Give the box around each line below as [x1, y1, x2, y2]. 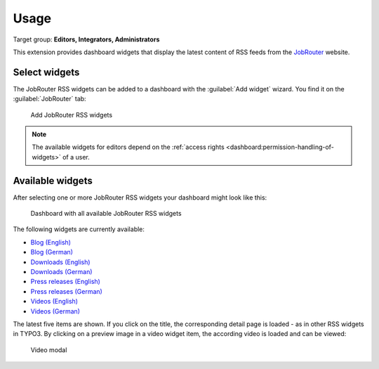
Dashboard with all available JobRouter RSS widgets [30, 209, 182, 218]
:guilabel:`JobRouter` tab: [13, 95, 87, 103]
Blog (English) [30, 238, 72, 246]
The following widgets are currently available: [13, 225, 145, 233]
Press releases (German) [30, 287, 103, 295]
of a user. [62, 153, 91, 161]
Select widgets [13, 66, 80, 78]
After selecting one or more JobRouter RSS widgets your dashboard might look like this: [13, 193, 267, 202]
